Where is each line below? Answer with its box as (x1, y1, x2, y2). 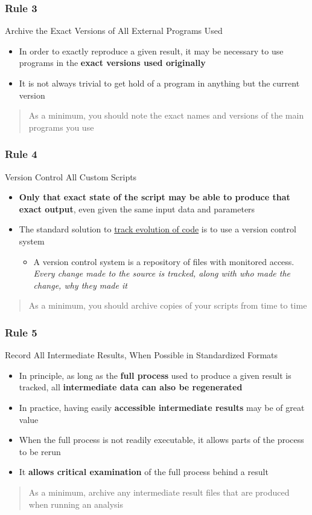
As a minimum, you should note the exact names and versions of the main (28, 109, 304, 122)
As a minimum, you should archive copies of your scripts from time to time (28, 299, 307, 312)
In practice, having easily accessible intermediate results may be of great (19, 401, 305, 413)
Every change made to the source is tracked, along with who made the (33, 267, 291, 280)
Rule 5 (5, 324, 37, 340)
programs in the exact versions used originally (19, 56, 206, 69)
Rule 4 (5, 146, 37, 162)
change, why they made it (33, 278, 127, 291)
